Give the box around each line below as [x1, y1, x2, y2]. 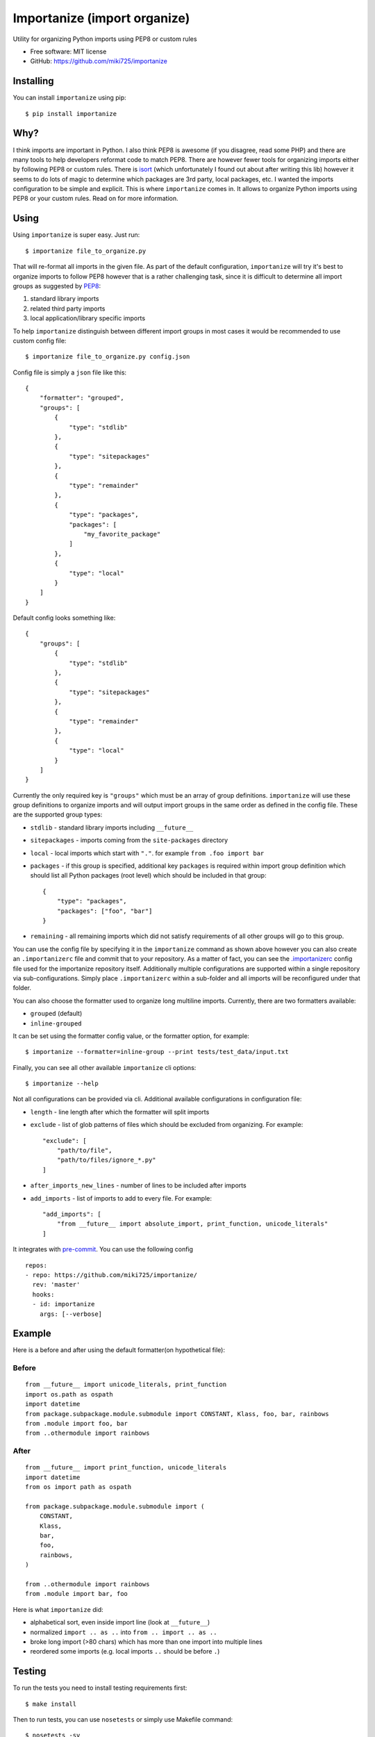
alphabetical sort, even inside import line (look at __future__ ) [30, 1618, 210, 1627]
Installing [12, 75, 55, 87]
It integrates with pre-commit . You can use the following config [12, 1245, 194, 1253]
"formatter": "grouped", [39, 394, 124, 402]
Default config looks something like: [12, 614, 116, 622]
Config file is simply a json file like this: [12, 368, 127, 377]
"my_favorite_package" [83, 530, 161, 538]
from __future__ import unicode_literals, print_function [25, 1381, 227, 1389]
